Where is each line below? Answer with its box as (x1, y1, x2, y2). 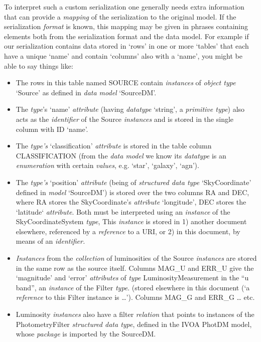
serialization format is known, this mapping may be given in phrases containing (4, 21, 248, 32)
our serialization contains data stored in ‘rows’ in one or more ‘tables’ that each (4, 41, 249, 51)
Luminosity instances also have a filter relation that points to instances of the (16, 309, 254, 319)
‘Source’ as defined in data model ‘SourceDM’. (16, 87, 157, 97)
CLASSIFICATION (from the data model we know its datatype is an (16, 150, 226, 160)
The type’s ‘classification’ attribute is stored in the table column (16, 140, 212, 151)
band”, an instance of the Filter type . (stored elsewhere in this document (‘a (16, 282, 250, 292)
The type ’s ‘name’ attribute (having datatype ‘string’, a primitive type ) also (16, 104, 245, 114)
